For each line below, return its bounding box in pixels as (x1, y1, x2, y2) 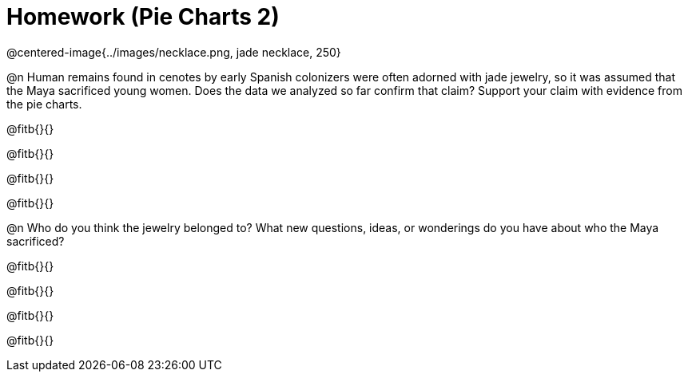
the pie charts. (6, 96, 82, 111)
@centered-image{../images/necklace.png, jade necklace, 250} (6, 45, 341, 59)
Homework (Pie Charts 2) (6, 3, 280, 30)
